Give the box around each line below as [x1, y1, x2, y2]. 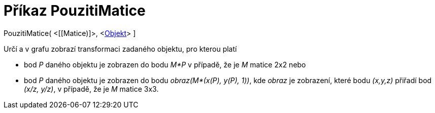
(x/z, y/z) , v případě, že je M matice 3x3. [24, 84, 159, 93]
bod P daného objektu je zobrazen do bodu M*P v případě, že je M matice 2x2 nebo [24, 60, 306, 69]
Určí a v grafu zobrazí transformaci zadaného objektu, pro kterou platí [4, 44, 237, 53]
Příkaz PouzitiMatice [4, 2, 146, 19]
